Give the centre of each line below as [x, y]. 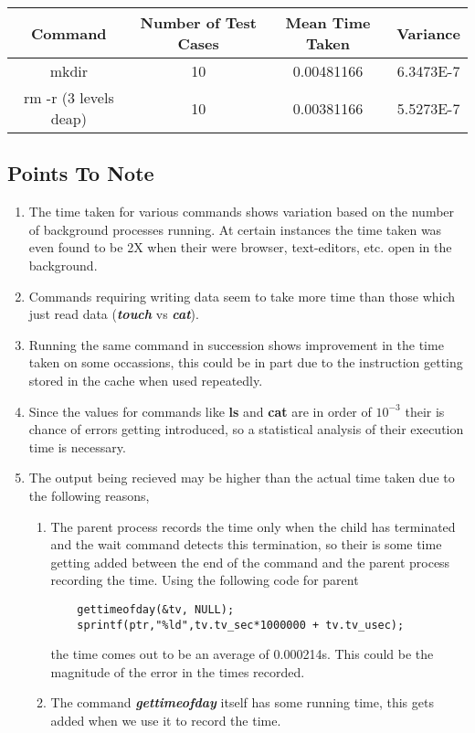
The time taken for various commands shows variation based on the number [242, 212]
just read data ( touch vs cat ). [114, 314]
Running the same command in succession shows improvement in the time [236, 344]
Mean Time [328, 22]
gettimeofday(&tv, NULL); [156, 609]
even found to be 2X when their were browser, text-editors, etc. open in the [240, 247]
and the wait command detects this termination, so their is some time [246, 544]
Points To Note [81, 173]
